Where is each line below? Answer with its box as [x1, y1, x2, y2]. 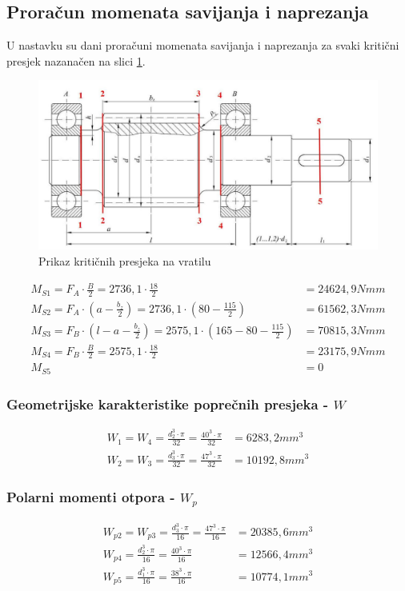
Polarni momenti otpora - [6, 487, 175, 507]
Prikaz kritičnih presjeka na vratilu [38, 252, 211, 269]
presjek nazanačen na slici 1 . [6, 52, 146, 69]
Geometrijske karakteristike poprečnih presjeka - [6, 393, 329, 413]
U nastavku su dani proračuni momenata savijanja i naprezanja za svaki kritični [6, 37, 399, 54]
